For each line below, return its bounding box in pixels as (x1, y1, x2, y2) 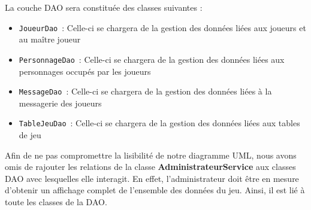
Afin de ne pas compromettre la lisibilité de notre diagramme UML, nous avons (5, 148, 297, 161)
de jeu (19, 129, 41, 141)
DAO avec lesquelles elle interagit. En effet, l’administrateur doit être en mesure (5, 172, 299, 184)
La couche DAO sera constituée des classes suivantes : (5, 1, 203, 13)
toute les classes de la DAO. (5, 195, 107, 208)
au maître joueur (19, 33, 81, 45)
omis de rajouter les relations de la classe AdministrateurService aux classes (5, 160, 296, 173)
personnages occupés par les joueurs (19, 65, 151, 77)
